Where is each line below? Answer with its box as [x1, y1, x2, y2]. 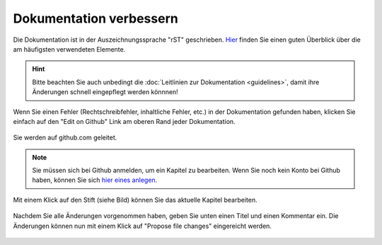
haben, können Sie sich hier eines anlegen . [32, 176, 158, 184]
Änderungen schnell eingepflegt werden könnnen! [32, 88, 178, 96]
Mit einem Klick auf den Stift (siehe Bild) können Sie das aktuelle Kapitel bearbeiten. [13, 195, 257, 204]
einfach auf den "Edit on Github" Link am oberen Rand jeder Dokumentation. [13, 117, 236, 125]
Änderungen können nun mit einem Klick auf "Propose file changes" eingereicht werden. [13, 222, 272, 230]
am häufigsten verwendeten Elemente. [13, 45, 126, 53]
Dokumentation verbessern [13, 11, 178, 26]
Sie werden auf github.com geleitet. [13, 133, 117, 142]
